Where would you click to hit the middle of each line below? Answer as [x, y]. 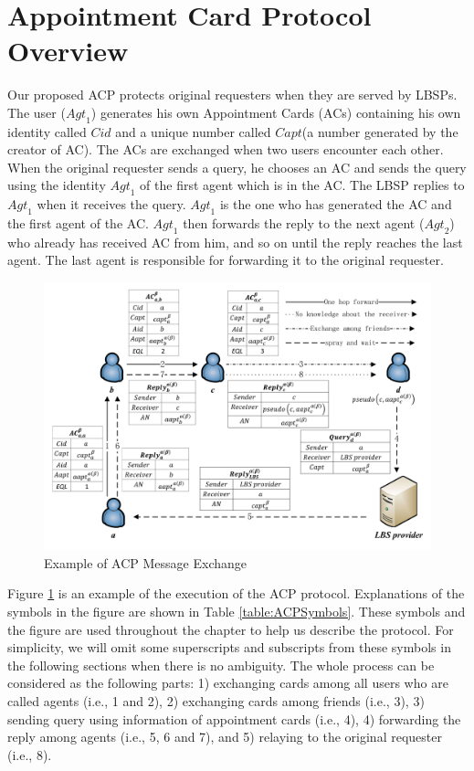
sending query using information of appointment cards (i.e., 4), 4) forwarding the [234, 718]
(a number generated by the [380, 131]
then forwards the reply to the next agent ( [304, 223]
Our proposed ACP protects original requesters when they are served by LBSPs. [232, 95]
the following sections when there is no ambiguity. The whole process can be [221, 665]
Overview [68, 51]
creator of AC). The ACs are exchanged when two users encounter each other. [226, 149]
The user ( [37, 112]
